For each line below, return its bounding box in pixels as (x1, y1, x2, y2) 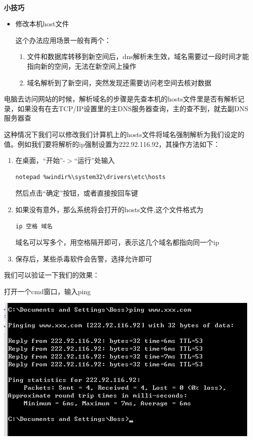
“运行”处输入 (74, 155, 115, 165)
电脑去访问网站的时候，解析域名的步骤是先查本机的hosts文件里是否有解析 (4, 94, 238, 104)
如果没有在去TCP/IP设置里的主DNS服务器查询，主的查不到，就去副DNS (17, 103, 249, 113)
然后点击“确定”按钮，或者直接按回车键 (15, 188, 138, 198)
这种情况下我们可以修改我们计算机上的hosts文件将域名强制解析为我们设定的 (4, 129, 245, 139)
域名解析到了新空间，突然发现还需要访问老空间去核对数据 (27, 77, 212, 87)
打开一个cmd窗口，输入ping (4, 286, 91, 296)
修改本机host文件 (15, 19, 69, 29)
